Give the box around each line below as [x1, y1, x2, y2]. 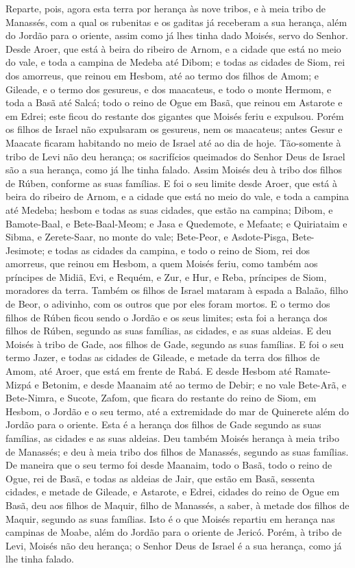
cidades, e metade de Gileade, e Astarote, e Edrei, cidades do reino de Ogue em [5, 484, 340, 499]
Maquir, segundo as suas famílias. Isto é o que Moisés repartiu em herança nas [5, 511, 335, 526]
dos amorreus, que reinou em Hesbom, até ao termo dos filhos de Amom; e [5, 68, 319, 82]
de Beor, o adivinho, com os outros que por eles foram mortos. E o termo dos [5, 297, 330, 311]
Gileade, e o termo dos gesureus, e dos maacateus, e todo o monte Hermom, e [5, 82, 332, 96]
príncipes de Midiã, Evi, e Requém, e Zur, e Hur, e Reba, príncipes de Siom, [5, 269, 327, 284]
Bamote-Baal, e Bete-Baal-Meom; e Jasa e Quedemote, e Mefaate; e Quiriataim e [5, 216, 347, 230]
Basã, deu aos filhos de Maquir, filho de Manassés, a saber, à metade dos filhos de [5, 497, 350, 512]
